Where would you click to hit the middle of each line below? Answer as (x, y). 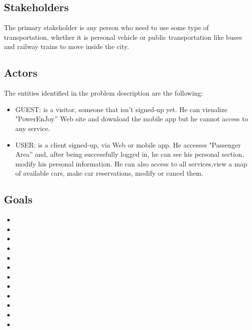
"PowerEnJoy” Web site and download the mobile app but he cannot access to (132, 119)
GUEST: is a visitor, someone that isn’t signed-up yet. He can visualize (121, 109)
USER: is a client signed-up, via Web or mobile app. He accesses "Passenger (128, 144)
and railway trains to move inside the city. (67, 46)
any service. (33, 128)
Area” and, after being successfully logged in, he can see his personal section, (130, 154)
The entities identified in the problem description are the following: (103, 93)
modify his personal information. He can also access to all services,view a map (131, 163)
